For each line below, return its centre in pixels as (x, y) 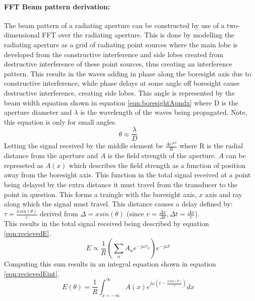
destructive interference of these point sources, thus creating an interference (118, 64)
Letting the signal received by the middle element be (84, 146)
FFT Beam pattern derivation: (57, 6)
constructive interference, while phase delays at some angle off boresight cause (122, 83)
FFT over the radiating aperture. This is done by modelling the (138, 35)
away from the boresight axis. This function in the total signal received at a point (127, 175)
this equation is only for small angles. (60, 121)
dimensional (22, 35)
